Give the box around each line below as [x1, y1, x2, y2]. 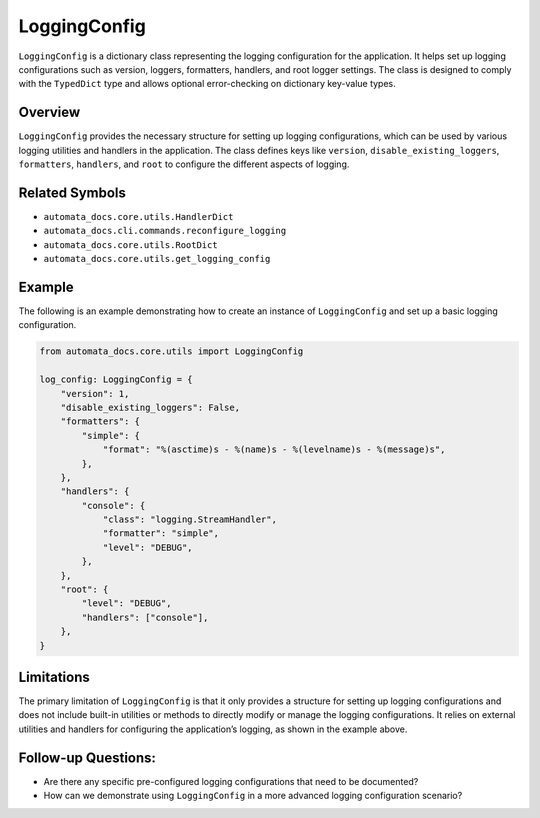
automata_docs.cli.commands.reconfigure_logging [43, 225, 287, 237]
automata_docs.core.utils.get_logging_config [43, 253, 271, 265]
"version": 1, [60, 388, 130, 399]
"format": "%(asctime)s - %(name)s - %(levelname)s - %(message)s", [102, 444, 446, 455]
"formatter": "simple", [102, 528, 220, 539]
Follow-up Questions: [18, 749, 157, 766]
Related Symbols [18, 184, 127, 201]
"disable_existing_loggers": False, [60, 401, 240, 413]
